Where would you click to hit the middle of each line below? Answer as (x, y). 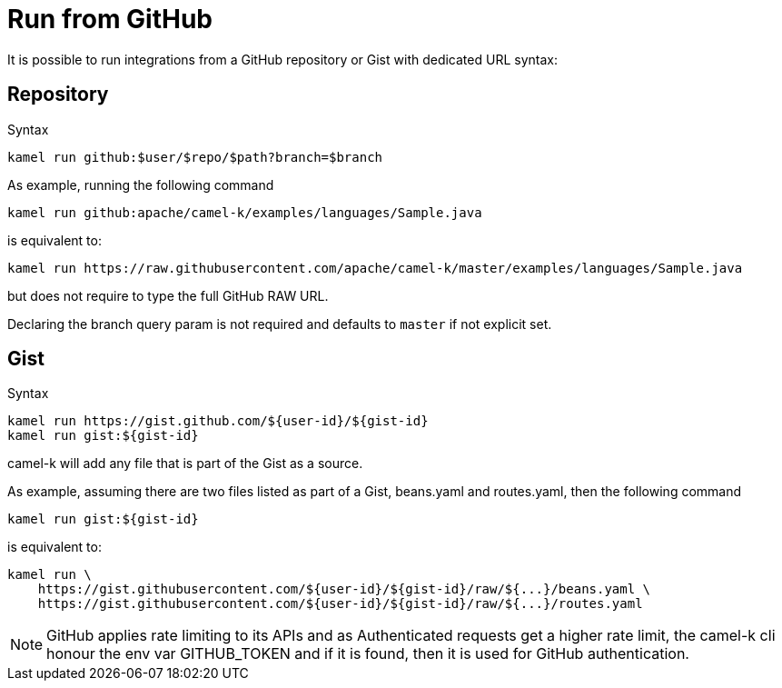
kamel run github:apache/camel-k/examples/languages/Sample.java (245, 212)
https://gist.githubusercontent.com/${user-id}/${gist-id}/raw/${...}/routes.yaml (340, 604)
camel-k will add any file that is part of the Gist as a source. (185, 464)
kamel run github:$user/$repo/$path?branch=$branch (195, 157)
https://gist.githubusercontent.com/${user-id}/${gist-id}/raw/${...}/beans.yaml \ (344, 589)
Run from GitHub (110, 19)
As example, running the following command (141, 184)
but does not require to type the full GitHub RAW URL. (168, 295)
